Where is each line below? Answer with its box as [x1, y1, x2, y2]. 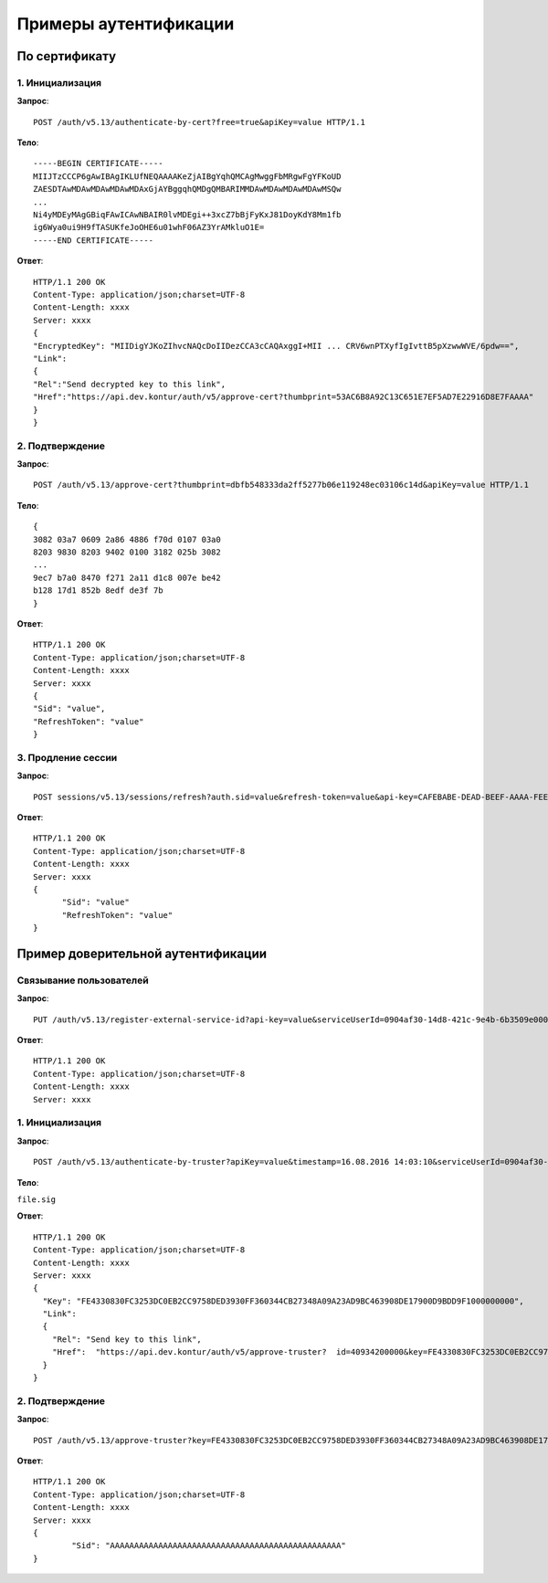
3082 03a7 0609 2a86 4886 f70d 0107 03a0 [33, 534, 221, 544]
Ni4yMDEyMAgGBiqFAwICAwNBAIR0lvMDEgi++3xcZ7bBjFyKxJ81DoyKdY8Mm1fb [33, 210, 342, 220]
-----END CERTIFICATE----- [33, 235, 154, 246]
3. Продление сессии [16, 751, 118, 764]
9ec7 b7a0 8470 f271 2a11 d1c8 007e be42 [33, 572, 221, 583]
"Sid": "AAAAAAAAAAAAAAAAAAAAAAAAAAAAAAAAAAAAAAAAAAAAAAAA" [71, 1540, 346, 1551]
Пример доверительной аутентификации [16, 945, 268, 961]
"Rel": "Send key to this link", [51, 1334, 203, 1345]
